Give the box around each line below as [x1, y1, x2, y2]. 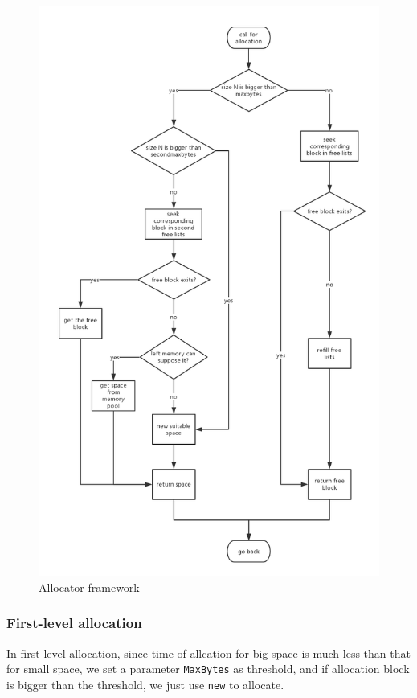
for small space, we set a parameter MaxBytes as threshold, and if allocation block [6, 660, 410, 677]
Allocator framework [39, 578, 140, 595]
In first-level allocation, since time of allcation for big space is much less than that [6, 644, 411, 661]
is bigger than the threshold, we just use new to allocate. [6, 675, 284, 692]
